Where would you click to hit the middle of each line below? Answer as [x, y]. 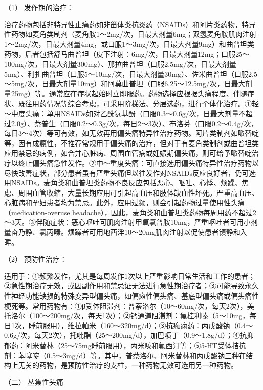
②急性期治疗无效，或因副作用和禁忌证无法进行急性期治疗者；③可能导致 [124, 286]
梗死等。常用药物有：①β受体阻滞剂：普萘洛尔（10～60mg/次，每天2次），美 [129, 305]
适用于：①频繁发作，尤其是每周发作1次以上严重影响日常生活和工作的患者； [130, 276]
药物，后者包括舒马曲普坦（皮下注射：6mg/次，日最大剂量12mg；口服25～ [127, 54]
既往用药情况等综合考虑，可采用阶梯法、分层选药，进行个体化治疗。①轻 [138, 103]
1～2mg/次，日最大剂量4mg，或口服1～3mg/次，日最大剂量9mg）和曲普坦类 [129, 44]
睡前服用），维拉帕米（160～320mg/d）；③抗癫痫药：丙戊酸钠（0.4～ [141, 325]
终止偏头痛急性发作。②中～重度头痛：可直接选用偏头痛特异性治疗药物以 [138, 162]
